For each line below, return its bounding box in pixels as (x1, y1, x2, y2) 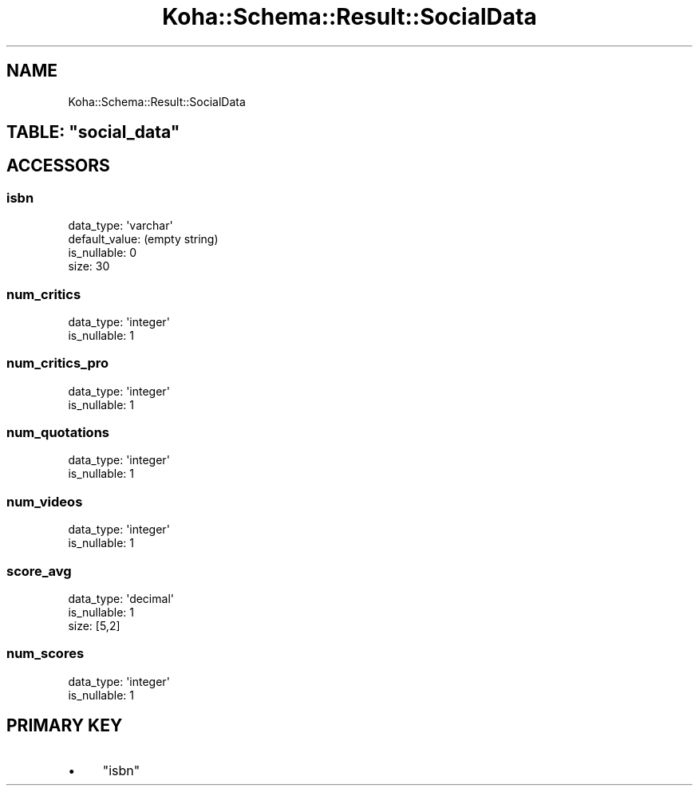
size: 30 (68, 259, 110, 274)
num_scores (6, 645, 85, 662)
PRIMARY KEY (6, 715, 123, 736)
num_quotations (6, 424, 109, 441)
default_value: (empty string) (68, 232, 219, 246)
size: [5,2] (68, 618, 120, 632)
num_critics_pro (6, 355, 109, 372)
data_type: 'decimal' (68, 591, 174, 605)
